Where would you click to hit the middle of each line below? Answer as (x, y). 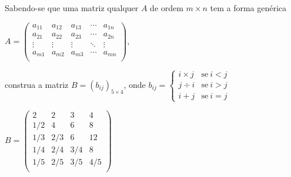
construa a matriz (37, 84)
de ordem (167, 8)
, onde (135, 84)
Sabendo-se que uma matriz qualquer (72, 8)
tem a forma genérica (248, 8)
